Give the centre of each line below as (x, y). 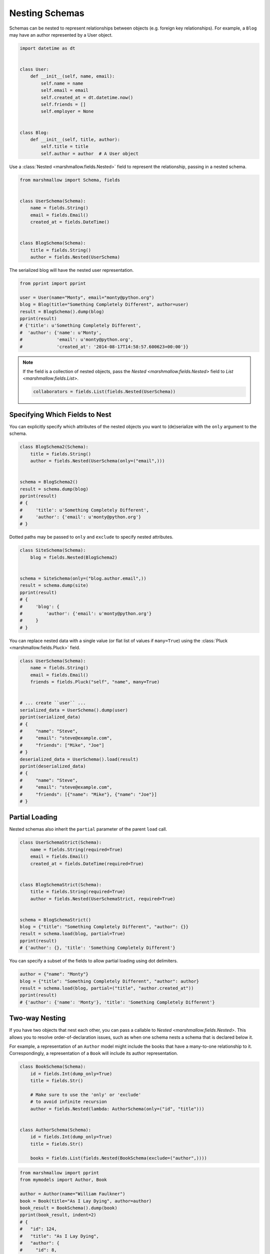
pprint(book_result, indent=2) (58, 1215)
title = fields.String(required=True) (78, 892)
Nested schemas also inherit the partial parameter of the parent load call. (88, 829)
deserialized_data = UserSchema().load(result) (79, 759)
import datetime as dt (47, 48)
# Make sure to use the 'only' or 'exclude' (86, 1094)
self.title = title (64, 146)
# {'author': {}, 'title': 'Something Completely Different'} (97, 948)
